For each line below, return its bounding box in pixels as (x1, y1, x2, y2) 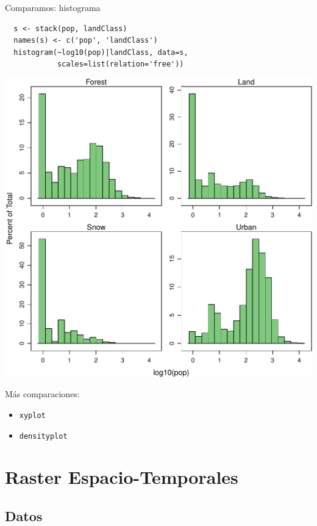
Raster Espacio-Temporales (5, 464, 238, 489)
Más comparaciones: (5, 387, 80, 400)
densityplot (19, 431, 68, 441)
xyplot (19, 411, 46, 420)
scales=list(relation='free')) (57, 60, 184, 69)
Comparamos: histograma (5, 1, 101, 13)
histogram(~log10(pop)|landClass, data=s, (13, 48, 188, 57)
